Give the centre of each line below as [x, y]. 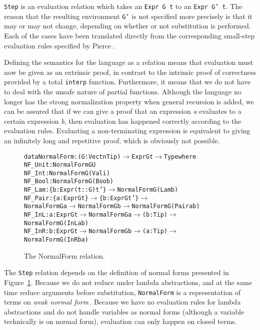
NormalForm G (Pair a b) [166, 206]
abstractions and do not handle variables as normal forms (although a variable [124, 311]
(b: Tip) [155, 215]
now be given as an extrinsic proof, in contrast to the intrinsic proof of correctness [130, 72]
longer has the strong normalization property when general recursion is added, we [129, 101]
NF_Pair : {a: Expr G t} [56, 198]
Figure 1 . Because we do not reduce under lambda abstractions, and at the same [128, 282]
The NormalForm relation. [64, 255]
